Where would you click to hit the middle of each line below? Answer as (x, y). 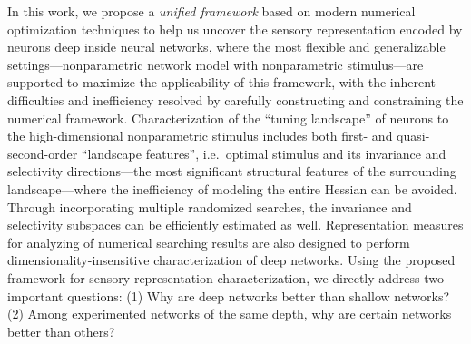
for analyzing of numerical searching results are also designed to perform (209, 242)
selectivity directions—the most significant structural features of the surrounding (232, 171)
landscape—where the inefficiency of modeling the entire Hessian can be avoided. (232, 188)
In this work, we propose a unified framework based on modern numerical (211, 11)
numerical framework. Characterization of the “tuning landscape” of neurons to (228, 118)
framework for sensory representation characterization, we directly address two (226, 277)
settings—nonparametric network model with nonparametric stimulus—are (216, 64)
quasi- (413, 136)
